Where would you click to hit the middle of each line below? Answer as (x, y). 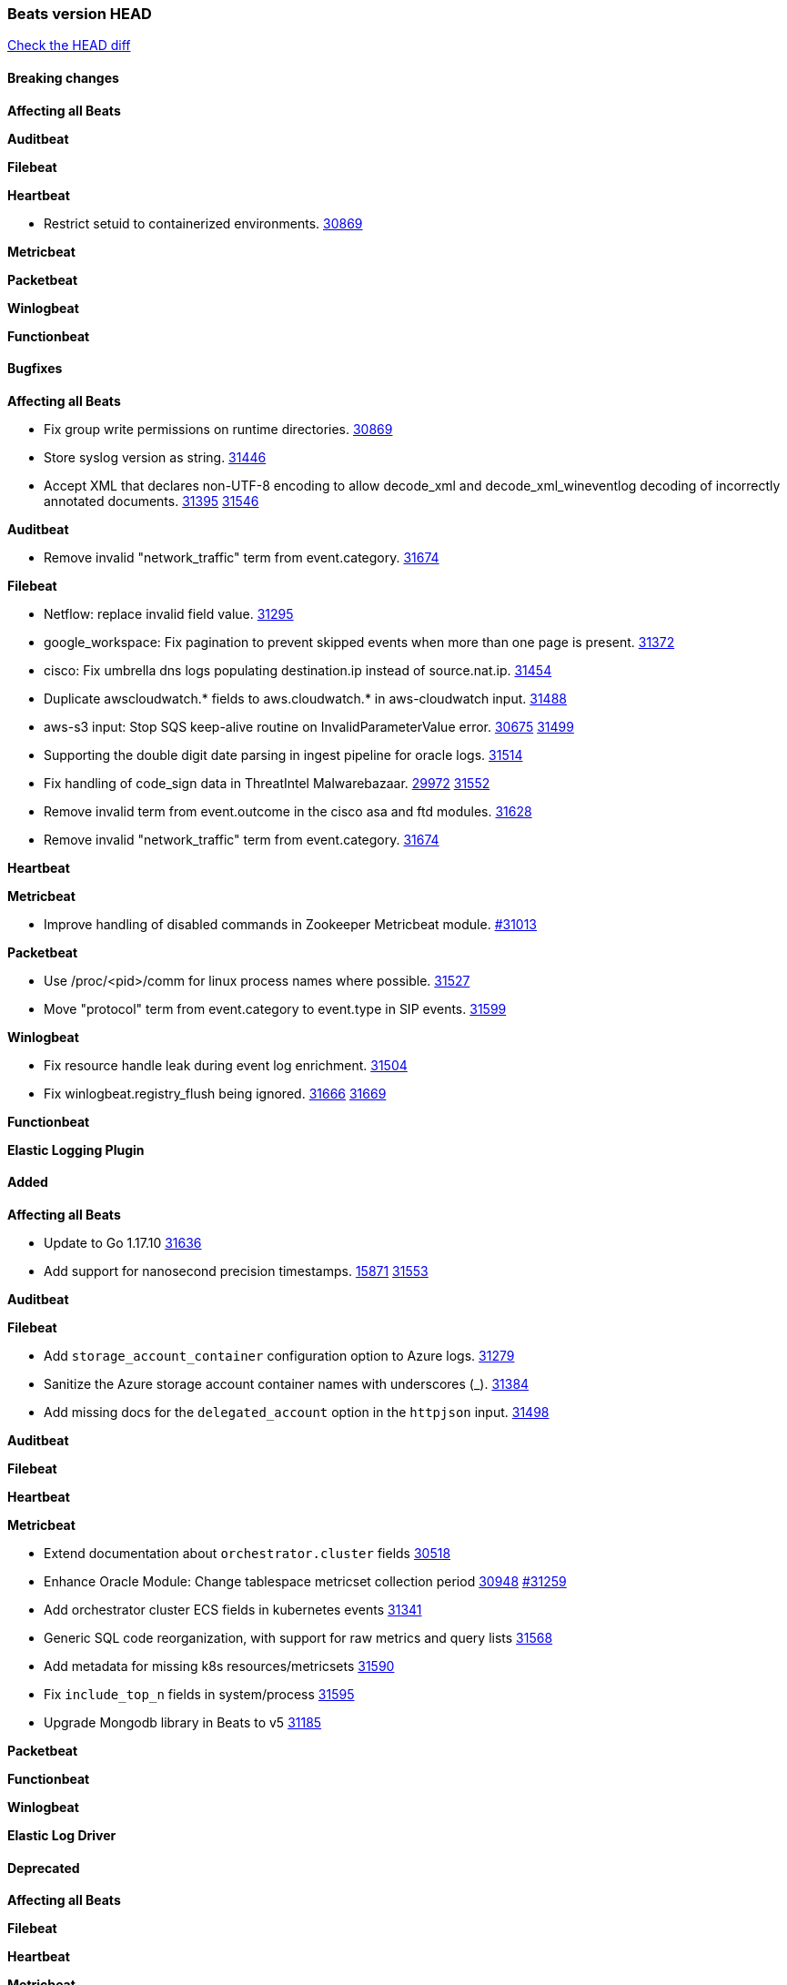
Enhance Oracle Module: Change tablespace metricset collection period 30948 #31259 (305, 1582)
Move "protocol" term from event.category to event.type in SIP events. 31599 (275, 1008)
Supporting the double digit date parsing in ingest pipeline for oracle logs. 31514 (283, 755)
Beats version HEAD (80, 14)
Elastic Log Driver (62, 1836)
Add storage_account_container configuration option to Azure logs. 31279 (279, 1356)
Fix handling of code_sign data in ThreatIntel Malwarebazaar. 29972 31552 (267, 783)
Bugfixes (35, 369)
